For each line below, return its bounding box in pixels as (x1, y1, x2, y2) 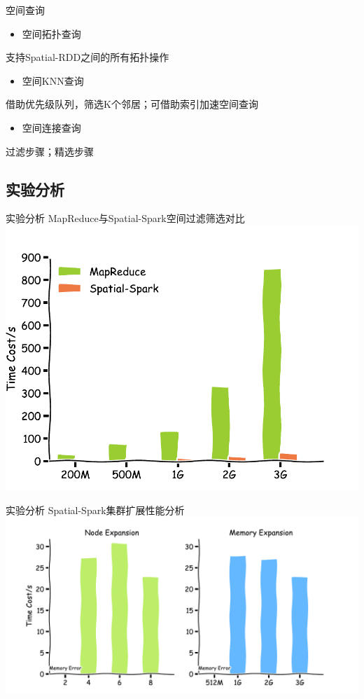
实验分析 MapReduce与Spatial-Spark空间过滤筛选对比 (6, 211, 245, 226)
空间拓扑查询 (22, 26, 81, 41)
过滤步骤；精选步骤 (6, 144, 94, 158)
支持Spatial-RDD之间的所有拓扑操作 (6, 50, 169, 64)
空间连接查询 (22, 120, 81, 134)
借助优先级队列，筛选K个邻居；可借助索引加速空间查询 (6, 97, 258, 111)
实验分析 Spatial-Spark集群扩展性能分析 (6, 502, 185, 517)
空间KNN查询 (22, 73, 84, 88)
